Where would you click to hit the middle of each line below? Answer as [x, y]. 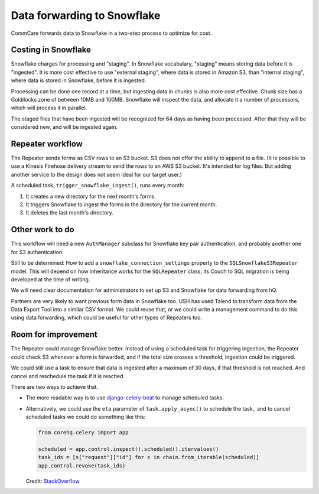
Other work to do [43, 230]
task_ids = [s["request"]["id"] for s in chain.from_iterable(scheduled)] [149, 457]
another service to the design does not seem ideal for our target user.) [97, 174]
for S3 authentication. [38, 252]
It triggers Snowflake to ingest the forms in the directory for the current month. [121, 204]
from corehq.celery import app [84, 433]
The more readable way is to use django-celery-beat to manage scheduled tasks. [125, 398]
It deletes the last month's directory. [69, 213]
